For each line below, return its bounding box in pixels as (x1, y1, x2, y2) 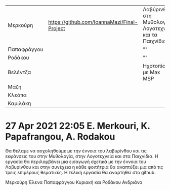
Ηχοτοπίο (142, 62, 166, 69)
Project (48, 25, 65, 32)
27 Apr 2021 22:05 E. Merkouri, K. (5, 120, 150, 132)
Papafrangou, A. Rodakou (5, 131, 115, 143)
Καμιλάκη (8, 100, 31, 107)
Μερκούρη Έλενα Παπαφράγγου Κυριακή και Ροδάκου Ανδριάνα (5, 179, 143, 185)
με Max (142, 69, 160, 76)
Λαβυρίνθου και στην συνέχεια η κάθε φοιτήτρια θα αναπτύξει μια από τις (5, 164, 163, 170)
